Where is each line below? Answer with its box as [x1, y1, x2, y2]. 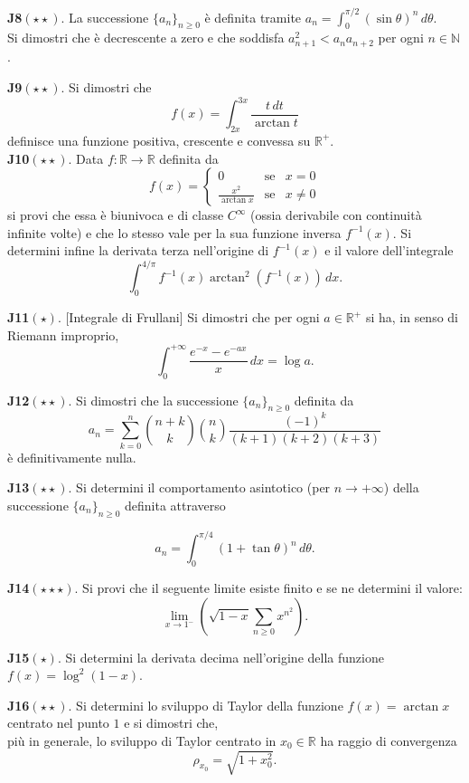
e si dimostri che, [124, 713, 219, 732]
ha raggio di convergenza [320, 731, 457, 750]
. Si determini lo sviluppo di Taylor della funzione [68, 695, 343, 714]
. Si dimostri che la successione [68, 390, 239, 409]
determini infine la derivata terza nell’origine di [7, 241, 269, 260]
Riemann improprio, [7, 325, 119, 344]
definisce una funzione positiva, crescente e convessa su [7, 130, 311, 149]
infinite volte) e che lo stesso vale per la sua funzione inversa [7, 223, 342, 242]
